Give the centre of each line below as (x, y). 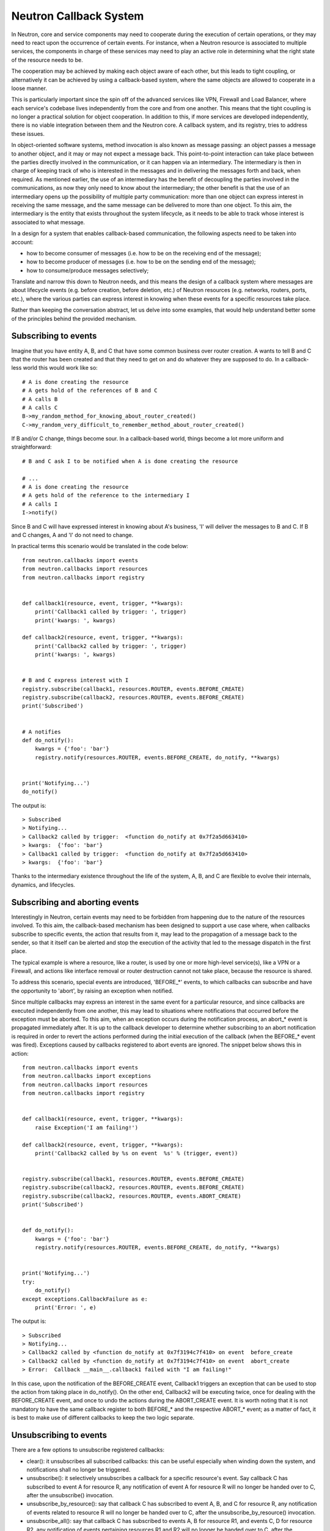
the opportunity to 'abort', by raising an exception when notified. (92, 991)
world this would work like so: (60, 368)
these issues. (28, 134)
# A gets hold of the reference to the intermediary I (106, 495)
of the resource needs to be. (47, 60)
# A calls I (40, 504)
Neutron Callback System (78, 16)
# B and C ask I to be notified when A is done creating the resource (130, 461)
